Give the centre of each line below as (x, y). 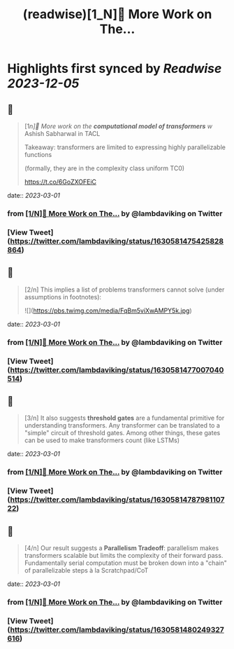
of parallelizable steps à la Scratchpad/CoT (86, 570)
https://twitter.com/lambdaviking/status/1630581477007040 (117, 369)
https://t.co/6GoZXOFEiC (60, 182)
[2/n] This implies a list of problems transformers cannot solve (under (124, 289)
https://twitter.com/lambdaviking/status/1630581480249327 (117, 629)
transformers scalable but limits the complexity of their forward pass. (124, 555)
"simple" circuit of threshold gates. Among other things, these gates (122, 433)
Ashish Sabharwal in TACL (62, 134)
